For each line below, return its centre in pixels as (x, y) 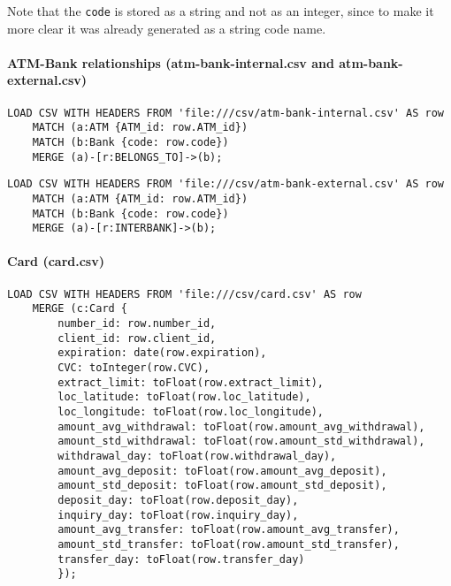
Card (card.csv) (56, 261)
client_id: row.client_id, (137, 338)
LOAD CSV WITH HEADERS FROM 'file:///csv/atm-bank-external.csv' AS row (225, 184)
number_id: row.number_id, (137, 323)
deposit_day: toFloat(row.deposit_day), (178, 500)
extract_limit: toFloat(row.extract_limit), (191, 382)
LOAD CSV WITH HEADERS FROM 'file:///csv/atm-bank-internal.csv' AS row (225, 113)
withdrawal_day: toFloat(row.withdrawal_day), (197, 456)
